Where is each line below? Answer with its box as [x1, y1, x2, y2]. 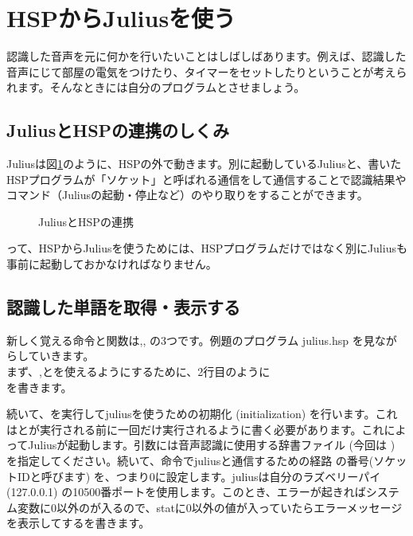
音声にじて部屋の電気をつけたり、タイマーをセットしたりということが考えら [6, 63, 407, 80]
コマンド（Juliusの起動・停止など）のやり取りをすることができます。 [6, 186, 368, 203]
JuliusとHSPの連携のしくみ [6, 118, 229, 143]
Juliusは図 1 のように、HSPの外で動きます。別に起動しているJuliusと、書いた [6, 155, 402, 172]
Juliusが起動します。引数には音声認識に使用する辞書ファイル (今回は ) [28, 436, 395, 453]
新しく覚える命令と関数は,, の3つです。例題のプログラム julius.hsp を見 [6, 331, 375, 348]
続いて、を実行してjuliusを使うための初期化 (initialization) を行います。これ [6, 405, 398, 422]
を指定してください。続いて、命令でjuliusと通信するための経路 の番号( [6, 452, 374, 469]
